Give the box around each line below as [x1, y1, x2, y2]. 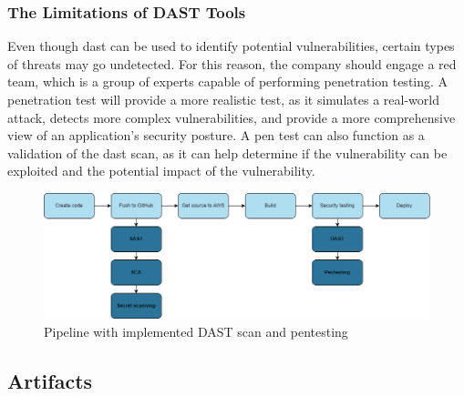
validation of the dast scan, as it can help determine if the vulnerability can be [7, 143, 448, 162]
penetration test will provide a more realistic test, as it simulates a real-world [7, 90, 439, 108]
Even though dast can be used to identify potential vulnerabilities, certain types [7, 36, 455, 56]
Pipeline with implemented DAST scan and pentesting [44, 321, 348, 340]
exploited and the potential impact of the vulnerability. [7, 161, 315, 180]
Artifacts [7, 366, 93, 394]
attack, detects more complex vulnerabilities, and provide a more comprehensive [7, 107, 456, 127]
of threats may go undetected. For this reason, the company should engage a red [7, 54, 457, 73]
